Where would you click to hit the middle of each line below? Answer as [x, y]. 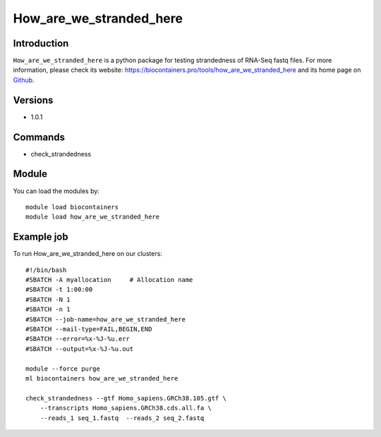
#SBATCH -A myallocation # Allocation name [109, 280]
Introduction [41, 43]
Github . [24, 80]
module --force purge [63, 369]
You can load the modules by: [56, 191]
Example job [41, 237]
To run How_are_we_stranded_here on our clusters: [87, 254]
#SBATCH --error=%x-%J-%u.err [78, 339]
